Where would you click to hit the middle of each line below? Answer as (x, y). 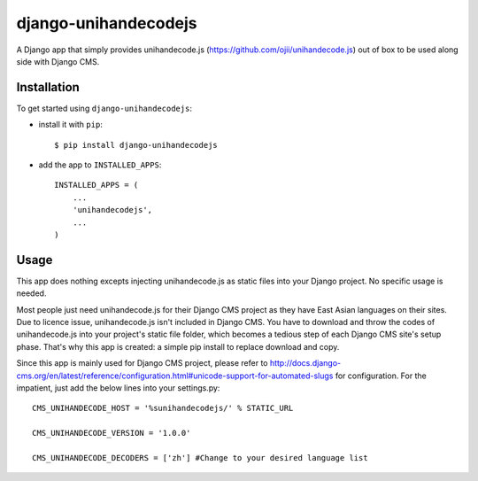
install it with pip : (71, 125)
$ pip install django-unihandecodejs (136, 145)
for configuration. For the (381, 376)
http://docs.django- (305, 363)
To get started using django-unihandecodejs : (104, 108)
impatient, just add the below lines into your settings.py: (118, 388)
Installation (48, 87)
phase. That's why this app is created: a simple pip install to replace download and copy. (178, 346)
